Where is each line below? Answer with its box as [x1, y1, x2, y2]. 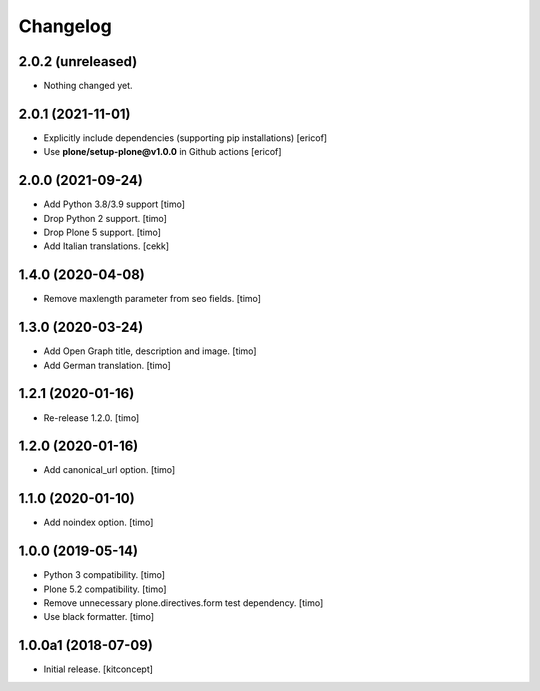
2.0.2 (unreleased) [18, 53, 138, 70]
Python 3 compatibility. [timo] [43, 569, 165, 581]
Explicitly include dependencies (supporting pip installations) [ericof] [43, 131, 328, 144]
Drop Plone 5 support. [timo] [43, 226, 162, 239]
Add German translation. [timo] [43, 359, 172, 371]
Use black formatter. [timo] [43, 611, 155, 623]
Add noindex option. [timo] [43, 516, 154, 529]
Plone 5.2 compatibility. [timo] [43, 583, 167, 595]
